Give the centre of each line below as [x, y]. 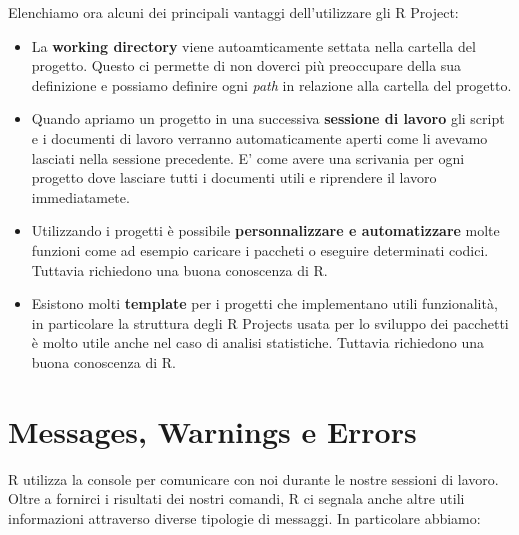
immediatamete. [80, 196]
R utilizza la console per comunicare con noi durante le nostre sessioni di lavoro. [253, 478]
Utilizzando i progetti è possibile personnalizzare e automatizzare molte [265, 230]
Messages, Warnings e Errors [212, 430]
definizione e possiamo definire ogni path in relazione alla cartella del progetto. [271, 84]
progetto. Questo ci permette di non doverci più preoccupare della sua [246, 65]
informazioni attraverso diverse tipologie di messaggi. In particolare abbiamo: [244, 517]
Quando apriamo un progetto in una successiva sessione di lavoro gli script [268, 118]
